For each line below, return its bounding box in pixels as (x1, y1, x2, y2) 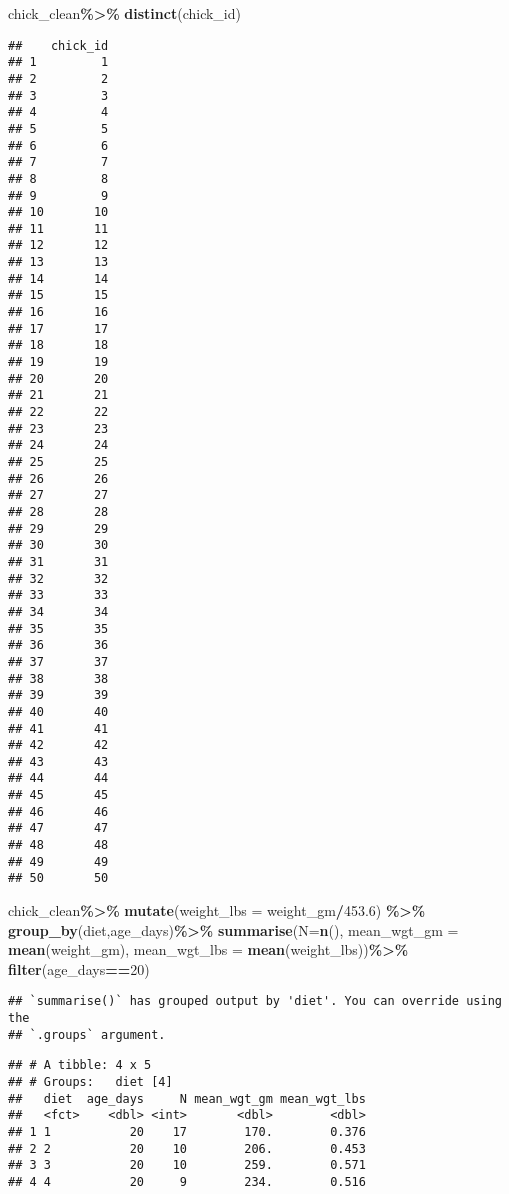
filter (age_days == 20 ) (8, 958, 150, 979)
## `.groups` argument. (8, 1027, 166, 1042)
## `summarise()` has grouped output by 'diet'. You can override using (8, 994, 502, 1009)
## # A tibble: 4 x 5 (8, 1058, 152, 1073)
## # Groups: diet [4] (8, 1075, 173, 1090)
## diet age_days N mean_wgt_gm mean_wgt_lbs (8, 1091, 366, 1106)
